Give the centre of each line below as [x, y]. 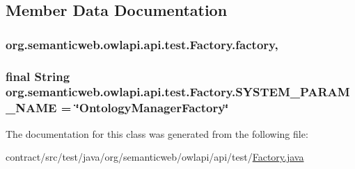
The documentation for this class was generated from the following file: [157, 133]
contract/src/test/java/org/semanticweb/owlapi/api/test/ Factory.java [155, 157]
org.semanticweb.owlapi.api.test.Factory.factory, [142, 44]
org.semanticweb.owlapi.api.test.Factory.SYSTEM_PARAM [178, 92]
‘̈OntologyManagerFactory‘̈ [152, 108]
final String [38, 76]
